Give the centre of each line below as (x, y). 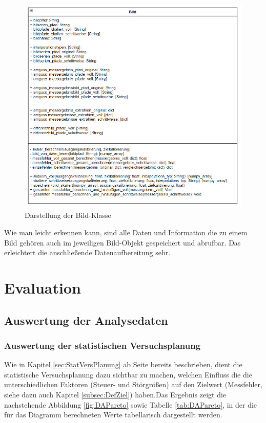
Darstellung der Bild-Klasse (68, 215)
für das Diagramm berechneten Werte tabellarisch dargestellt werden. (113, 415)
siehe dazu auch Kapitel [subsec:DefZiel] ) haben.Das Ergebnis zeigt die (115, 394)
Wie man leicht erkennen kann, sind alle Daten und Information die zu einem (126, 232)
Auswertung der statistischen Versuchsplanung (103, 345)
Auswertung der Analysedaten (86, 320)
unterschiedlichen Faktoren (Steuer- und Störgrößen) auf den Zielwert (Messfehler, (133, 384)
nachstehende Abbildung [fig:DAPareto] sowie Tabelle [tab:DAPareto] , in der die (131, 404)
